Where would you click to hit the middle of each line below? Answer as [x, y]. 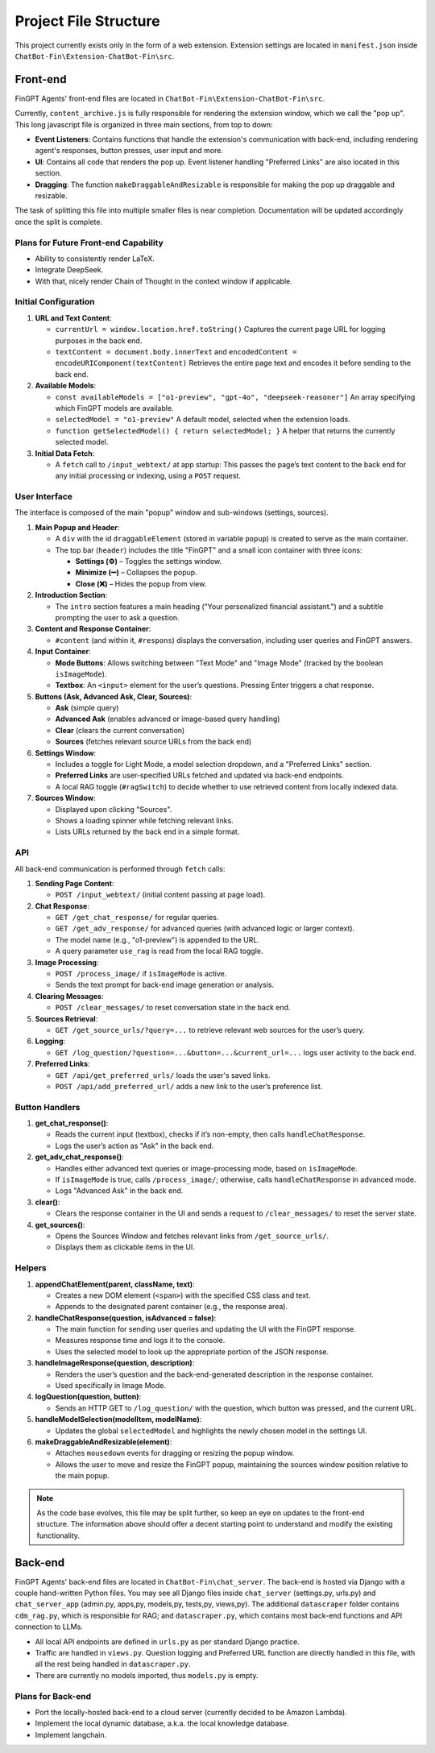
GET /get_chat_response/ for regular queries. [137, 918]
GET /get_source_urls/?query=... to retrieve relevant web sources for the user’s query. [210, 1030]
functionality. [58, 1535]
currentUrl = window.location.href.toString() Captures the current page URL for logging [220, 329]
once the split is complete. [59, 222]
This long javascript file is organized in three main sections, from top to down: [144, 124]
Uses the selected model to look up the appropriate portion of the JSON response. [192, 1351]
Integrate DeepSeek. [69, 270]
